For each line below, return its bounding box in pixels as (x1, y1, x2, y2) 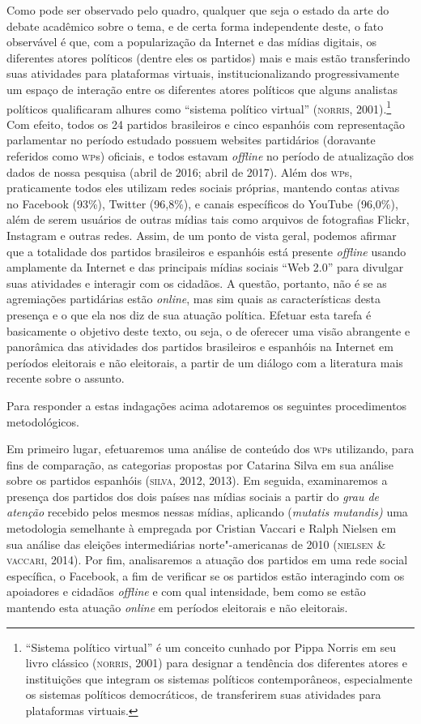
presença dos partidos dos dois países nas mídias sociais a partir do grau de (6, 487, 380, 504)
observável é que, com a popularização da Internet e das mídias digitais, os (6, 33, 377, 50)
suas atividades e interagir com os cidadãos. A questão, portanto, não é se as (6, 274, 387, 291)
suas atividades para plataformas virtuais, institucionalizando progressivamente (6, 65, 400, 82)
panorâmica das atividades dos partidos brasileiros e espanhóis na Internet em (6, 338, 393, 355)
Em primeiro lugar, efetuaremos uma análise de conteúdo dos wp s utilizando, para (6, 440, 415, 457)
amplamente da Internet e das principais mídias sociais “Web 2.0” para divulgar (6, 259, 404, 276)
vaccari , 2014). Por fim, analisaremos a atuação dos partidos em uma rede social (6, 551, 408, 568)
